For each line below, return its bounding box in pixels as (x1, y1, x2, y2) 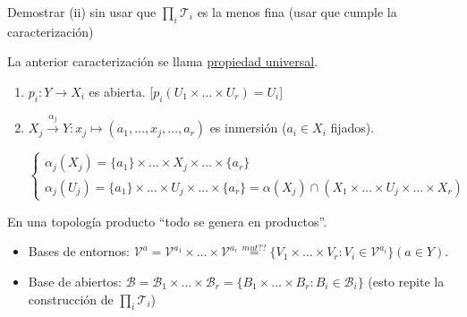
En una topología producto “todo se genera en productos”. (7, 211, 327, 230)
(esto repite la (368, 271, 445, 290)
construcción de (28, 289, 114, 308)
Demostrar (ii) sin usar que (7, 3, 157, 21)
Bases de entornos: (28, 242, 131, 261)
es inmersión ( (209, 118, 287, 137)
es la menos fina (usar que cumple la (197, 3, 397, 21)
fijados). (330, 118, 375, 137)
